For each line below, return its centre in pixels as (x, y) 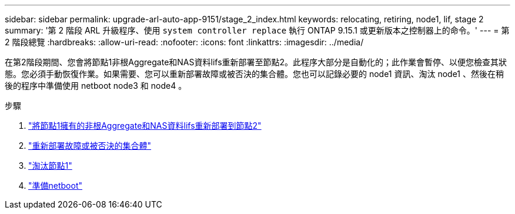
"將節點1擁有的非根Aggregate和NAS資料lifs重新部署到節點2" (145, 126)
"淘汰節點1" (50, 165)
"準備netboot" (55, 185)
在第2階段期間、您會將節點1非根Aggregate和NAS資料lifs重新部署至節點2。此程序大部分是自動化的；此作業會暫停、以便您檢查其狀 (256, 62)
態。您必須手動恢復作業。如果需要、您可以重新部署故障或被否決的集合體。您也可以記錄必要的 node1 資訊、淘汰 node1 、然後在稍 (254, 74)
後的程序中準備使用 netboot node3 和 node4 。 (96, 86)
